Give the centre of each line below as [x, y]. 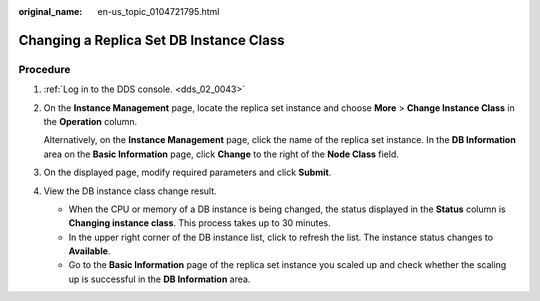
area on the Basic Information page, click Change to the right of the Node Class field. [221, 154]
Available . [89, 251]
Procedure [44, 69]
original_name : [50, 11]
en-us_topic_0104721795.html [158, 11]
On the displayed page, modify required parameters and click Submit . [187, 172]
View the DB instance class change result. [130, 191]
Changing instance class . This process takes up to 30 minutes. [200, 223]
